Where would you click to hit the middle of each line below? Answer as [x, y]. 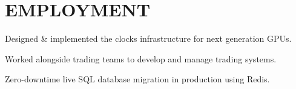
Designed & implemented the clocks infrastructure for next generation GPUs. [148, 38]
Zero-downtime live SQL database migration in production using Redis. [137, 79]
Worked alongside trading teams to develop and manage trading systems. [141, 58]
